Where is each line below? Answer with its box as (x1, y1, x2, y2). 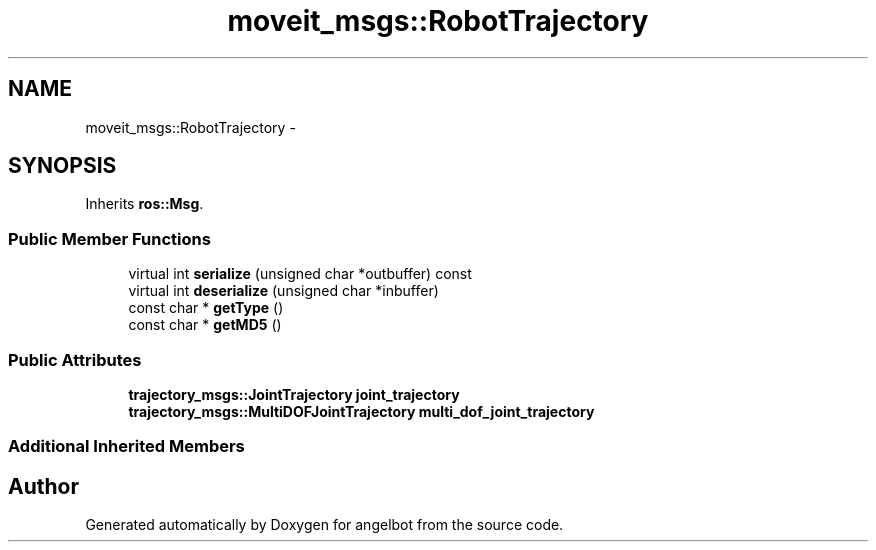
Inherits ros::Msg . (85, 195, 204, 213)
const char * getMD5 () (128, 316, 282, 334)
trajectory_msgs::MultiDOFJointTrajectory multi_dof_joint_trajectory (128, 402, 595, 420)
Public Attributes (8, 349, 142, 370)
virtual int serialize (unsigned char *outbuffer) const (128, 265, 472, 283)
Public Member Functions (8, 228, 211, 249)
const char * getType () (128, 299, 284, 317)
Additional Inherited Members (8, 436, 245, 457)
